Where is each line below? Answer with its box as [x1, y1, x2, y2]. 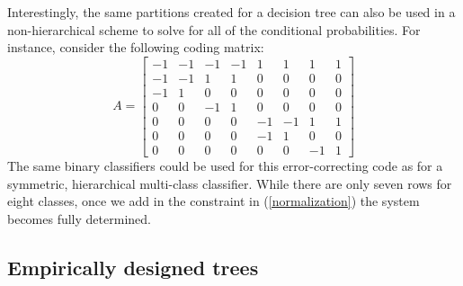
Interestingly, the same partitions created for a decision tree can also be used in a [7, 3, 456, 21]
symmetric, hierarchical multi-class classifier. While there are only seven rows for [7, 174, 452, 192]
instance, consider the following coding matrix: [7, 38, 264, 57]
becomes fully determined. [7, 209, 151, 228]
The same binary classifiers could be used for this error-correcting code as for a [7, 156, 443, 174]
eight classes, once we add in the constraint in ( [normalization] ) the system [7, 192, 420, 210]
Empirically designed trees [7, 253, 259, 281]
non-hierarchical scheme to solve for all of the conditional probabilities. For [7, 20, 421, 39]
